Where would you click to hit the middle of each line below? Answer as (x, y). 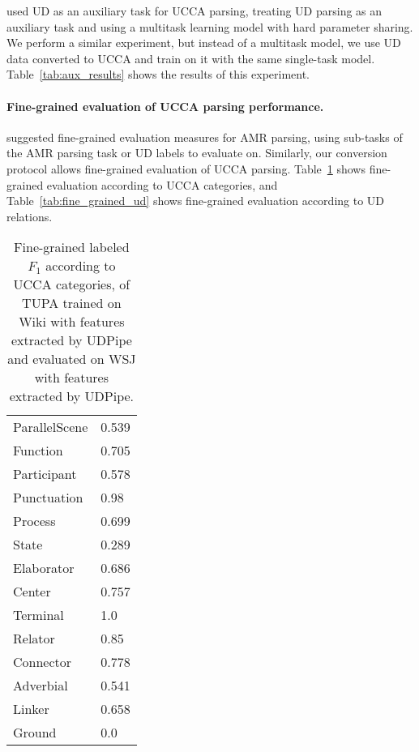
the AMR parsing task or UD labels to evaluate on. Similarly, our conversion (197, 153)
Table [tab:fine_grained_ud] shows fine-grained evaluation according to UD (196, 201)
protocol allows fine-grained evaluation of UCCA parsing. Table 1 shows (186, 168)
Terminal (38, 615)
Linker (31, 709)
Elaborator (44, 568)
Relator (34, 639)
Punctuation (48, 498)
